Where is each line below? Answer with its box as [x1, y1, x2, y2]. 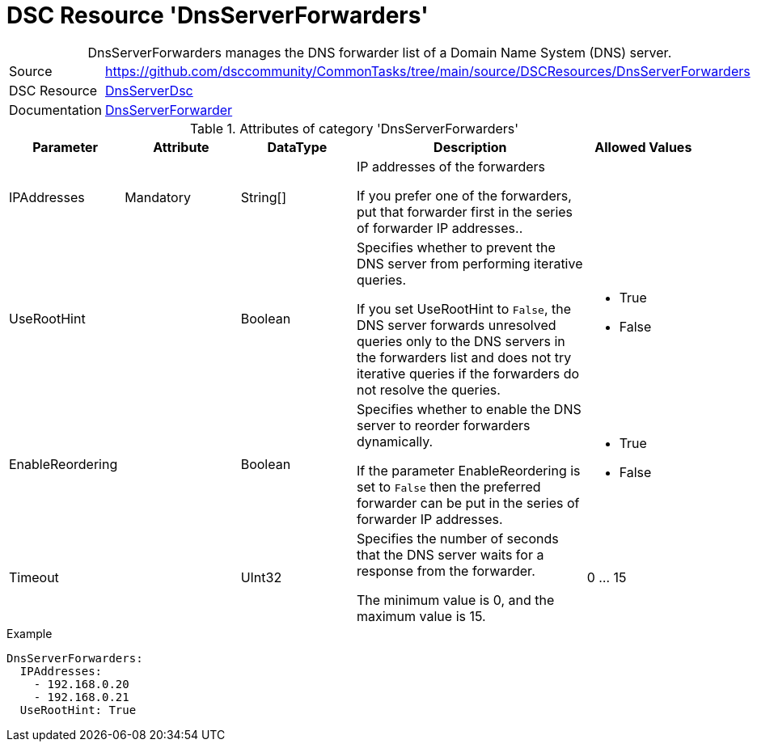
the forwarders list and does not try [356, 349, 572, 366]
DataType [267, 138, 328, 155]
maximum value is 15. [356, 607, 486, 624]
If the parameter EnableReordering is [356, 462, 581, 479]
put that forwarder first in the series [356, 203, 573, 220]
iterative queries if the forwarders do [356, 365, 580, 382]
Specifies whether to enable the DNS [356, 400, 581, 417]
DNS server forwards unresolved [356, 316, 556, 333]
